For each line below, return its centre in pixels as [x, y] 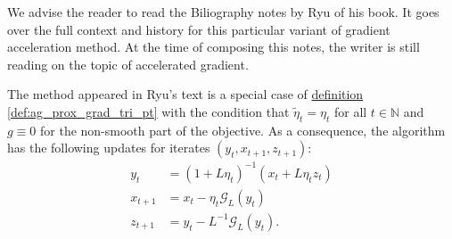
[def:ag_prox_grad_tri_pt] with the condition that [148, 111]
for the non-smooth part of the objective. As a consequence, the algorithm [243, 130]
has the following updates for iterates [109, 148]
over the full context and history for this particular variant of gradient [199, 29]
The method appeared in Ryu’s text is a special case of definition [185, 94]
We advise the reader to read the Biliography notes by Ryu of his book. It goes [223, 12]
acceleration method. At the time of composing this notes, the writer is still [214, 47]
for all [350, 111]
